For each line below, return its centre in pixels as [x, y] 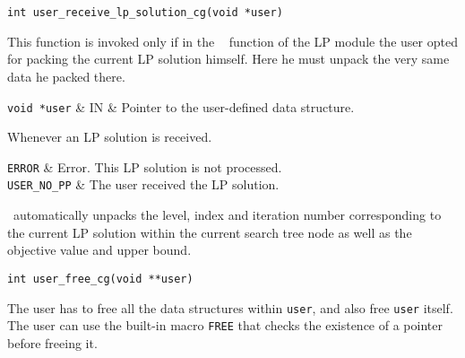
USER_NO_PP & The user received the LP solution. [143, 184]
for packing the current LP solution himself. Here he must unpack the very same [228, 59]
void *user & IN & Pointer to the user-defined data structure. [181, 106]
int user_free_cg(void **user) [100, 279]
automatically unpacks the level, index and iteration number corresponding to [227, 215]
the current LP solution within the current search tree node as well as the [210, 232]
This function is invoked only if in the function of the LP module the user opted [232, 41]
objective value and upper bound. [99, 250]
